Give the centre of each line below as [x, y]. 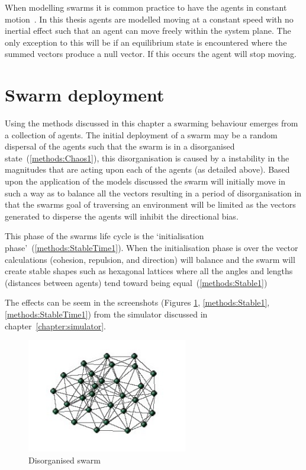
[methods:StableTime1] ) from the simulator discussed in [106, 314]
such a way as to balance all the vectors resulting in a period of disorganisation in [153, 193]
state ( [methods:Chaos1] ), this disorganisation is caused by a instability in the [147, 158]
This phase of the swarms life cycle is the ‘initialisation [104, 236]
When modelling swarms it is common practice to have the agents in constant [146, 7]
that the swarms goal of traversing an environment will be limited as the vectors [150, 204]
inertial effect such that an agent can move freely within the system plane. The [148, 31]
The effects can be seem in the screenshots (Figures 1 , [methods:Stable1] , [137, 302]
